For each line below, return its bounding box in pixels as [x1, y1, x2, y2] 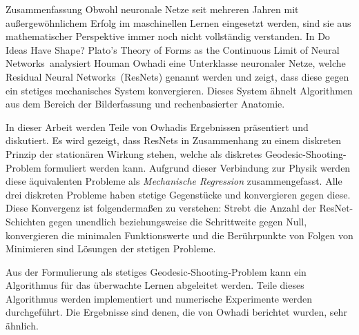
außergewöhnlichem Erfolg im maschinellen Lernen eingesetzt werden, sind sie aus [6, 15, 351, 30]
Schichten [6, 214, 46, 228]
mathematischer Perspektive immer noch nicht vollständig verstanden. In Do [6, 29, 330, 43]
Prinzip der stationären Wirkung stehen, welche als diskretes [6, 146, 262, 161]
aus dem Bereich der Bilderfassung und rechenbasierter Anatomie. [6, 97, 285, 111]
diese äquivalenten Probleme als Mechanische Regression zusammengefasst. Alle [6, 174, 342, 188]
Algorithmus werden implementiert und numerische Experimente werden [6, 291, 312, 305]
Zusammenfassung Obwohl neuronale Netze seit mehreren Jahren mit [6, 2, 299, 16]
